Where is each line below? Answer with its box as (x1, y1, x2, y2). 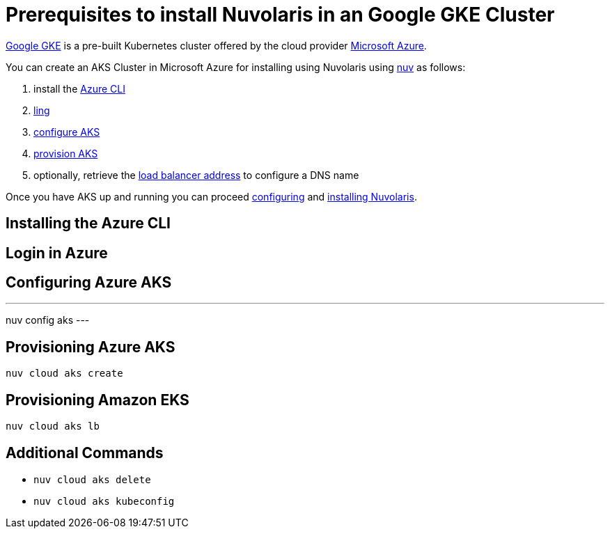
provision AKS (33, 147, 98, 159)
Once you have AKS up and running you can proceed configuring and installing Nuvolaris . (6, 190, 417, 203)
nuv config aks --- (6, 314, 90, 327)
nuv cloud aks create (6, 368, 123, 379)
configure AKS (33, 125, 100, 138)
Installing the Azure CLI (6, 214, 171, 233)
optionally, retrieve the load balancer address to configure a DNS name (33, 168, 359, 181)
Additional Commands (6, 443, 164, 462)
